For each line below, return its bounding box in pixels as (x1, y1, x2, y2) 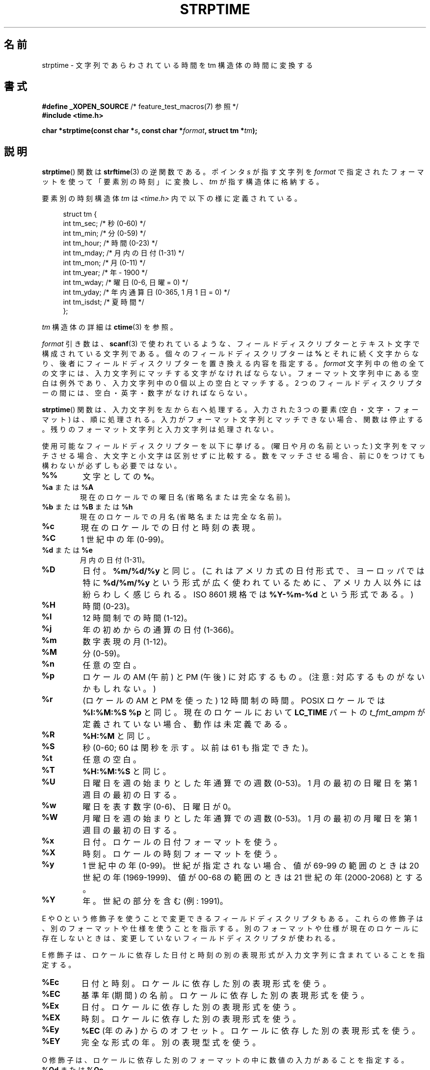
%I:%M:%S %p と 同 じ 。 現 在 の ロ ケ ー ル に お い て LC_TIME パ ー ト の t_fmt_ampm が (82, 707, 426, 718)
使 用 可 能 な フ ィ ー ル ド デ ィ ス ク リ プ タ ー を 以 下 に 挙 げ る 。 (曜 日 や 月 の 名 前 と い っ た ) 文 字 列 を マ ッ (42, 442, 426, 451)
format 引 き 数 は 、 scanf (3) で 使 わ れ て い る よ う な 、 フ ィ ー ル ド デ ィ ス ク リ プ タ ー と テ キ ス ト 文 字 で (42, 339, 420, 348)
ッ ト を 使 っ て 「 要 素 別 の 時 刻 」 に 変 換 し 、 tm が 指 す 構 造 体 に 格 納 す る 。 (42, 177, 323, 186)
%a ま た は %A (42, 483, 94, 492)
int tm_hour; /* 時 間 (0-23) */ (63, 239, 158, 248)
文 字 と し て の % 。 (82, 472, 159, 482)
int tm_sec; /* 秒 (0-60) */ (63, 219, 146, 228)
